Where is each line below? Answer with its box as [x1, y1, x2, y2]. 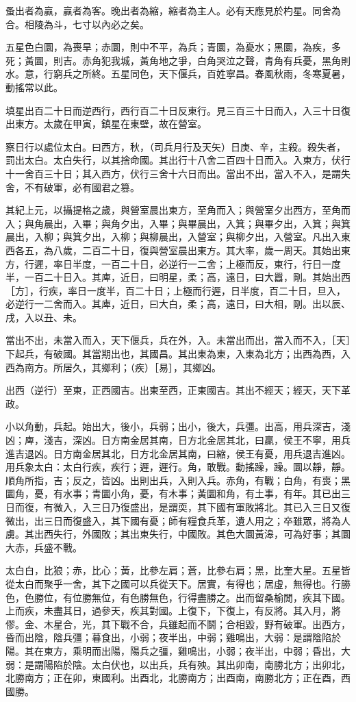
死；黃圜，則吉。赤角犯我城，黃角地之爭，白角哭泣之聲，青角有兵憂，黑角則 [5, 53, 351, 67]
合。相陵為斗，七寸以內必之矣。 [5, 16, 149, 31]
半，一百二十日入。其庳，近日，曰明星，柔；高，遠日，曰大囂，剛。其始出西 [5, 270, 351, 284]
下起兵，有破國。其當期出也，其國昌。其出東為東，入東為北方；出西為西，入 [5, 347, 351, 361]
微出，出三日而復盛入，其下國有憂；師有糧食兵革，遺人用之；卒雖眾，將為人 [5, 513, 351, 527]
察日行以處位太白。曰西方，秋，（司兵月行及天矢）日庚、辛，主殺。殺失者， [5, 139, 346, 153]
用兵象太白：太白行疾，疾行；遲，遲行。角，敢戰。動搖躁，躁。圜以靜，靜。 [5, 460, 351, 474]
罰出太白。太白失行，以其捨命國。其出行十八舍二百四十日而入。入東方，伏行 [5, 153, 351, 167]
